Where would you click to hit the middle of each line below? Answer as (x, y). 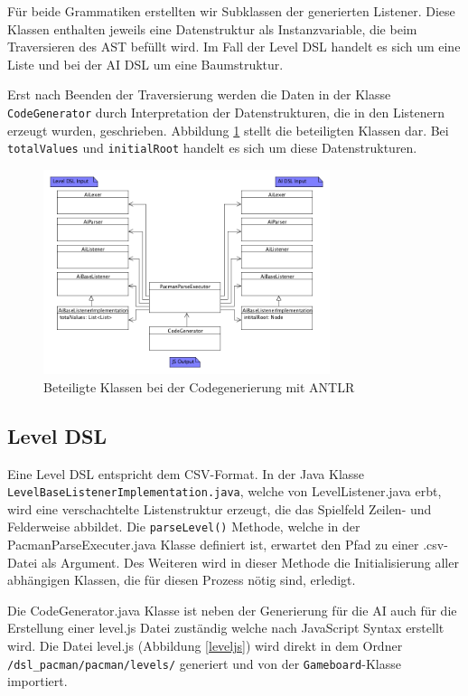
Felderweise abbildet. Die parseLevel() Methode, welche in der (184, 527)
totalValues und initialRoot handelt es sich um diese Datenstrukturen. (212, 148)
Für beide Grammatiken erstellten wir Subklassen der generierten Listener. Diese (231, 11)
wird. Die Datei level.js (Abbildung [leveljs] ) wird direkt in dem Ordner (205, 646)
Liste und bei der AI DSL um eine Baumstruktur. (145, 64)
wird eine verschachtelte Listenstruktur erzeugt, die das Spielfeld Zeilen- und (220, 508)
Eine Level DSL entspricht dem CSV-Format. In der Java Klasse (186, 473)
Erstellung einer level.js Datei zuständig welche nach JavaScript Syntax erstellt (226, 628)
